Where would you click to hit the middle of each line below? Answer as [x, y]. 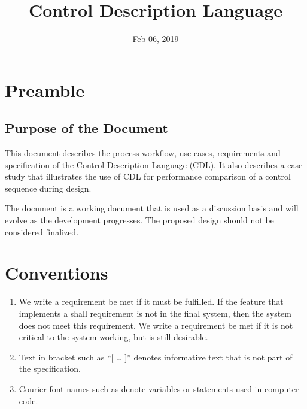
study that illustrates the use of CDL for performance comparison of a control [148, 176]
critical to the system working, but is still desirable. [113, 337]
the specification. [50, 369]
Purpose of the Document [86, 128]
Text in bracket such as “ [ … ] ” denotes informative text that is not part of [156, 357]
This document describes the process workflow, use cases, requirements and [143, 153]
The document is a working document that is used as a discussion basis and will [152, 208]
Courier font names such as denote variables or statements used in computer [159, 388]
